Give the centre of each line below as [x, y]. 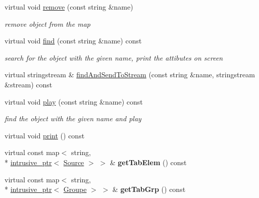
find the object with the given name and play [73, 118]
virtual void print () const [45, 135]
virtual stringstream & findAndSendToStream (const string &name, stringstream [130, 75]
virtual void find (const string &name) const [73, 41]
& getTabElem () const [148, 162]
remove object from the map [47, 23]
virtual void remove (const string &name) [69, 7]
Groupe [75, 189]
